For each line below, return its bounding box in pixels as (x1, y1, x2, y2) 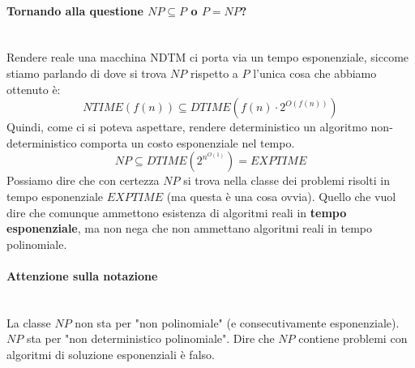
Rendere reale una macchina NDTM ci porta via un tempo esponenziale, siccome (6, 49, 409, 66)
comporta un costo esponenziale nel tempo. (80, 134, 295, 151)
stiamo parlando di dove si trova (6, 64, 167, 81)
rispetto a (190, 64, 238, 81)
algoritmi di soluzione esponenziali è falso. (6, 345, 215, 362)
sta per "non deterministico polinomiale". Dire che (26, 330, 275, 347)
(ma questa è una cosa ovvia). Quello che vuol (166, 187, 396, 204)
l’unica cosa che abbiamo (253, 64, 377, 81)
